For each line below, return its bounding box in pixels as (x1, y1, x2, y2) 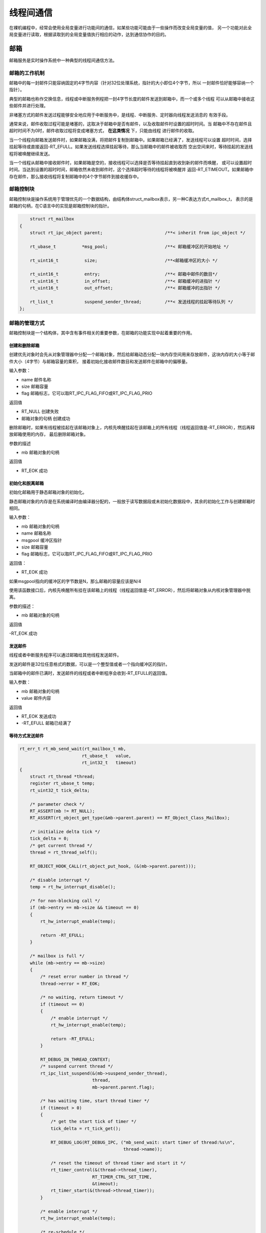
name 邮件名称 (21, 376, 52, 382)
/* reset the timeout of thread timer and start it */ (50, 1160, 186, 1166)
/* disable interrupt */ (30, 877, 90, 883)
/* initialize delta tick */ (30, 829, 100, 834)
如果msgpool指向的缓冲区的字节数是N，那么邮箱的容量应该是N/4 (9, 578, 141, 584)
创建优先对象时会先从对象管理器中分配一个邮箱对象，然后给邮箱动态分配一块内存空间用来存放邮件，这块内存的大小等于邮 (9, 352, 255, 358)
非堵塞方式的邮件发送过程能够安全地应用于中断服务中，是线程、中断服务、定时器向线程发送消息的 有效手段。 (9, 111, 231, 118)
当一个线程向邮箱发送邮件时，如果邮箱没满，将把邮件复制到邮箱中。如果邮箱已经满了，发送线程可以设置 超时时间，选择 (9, 137, 252, 143)
